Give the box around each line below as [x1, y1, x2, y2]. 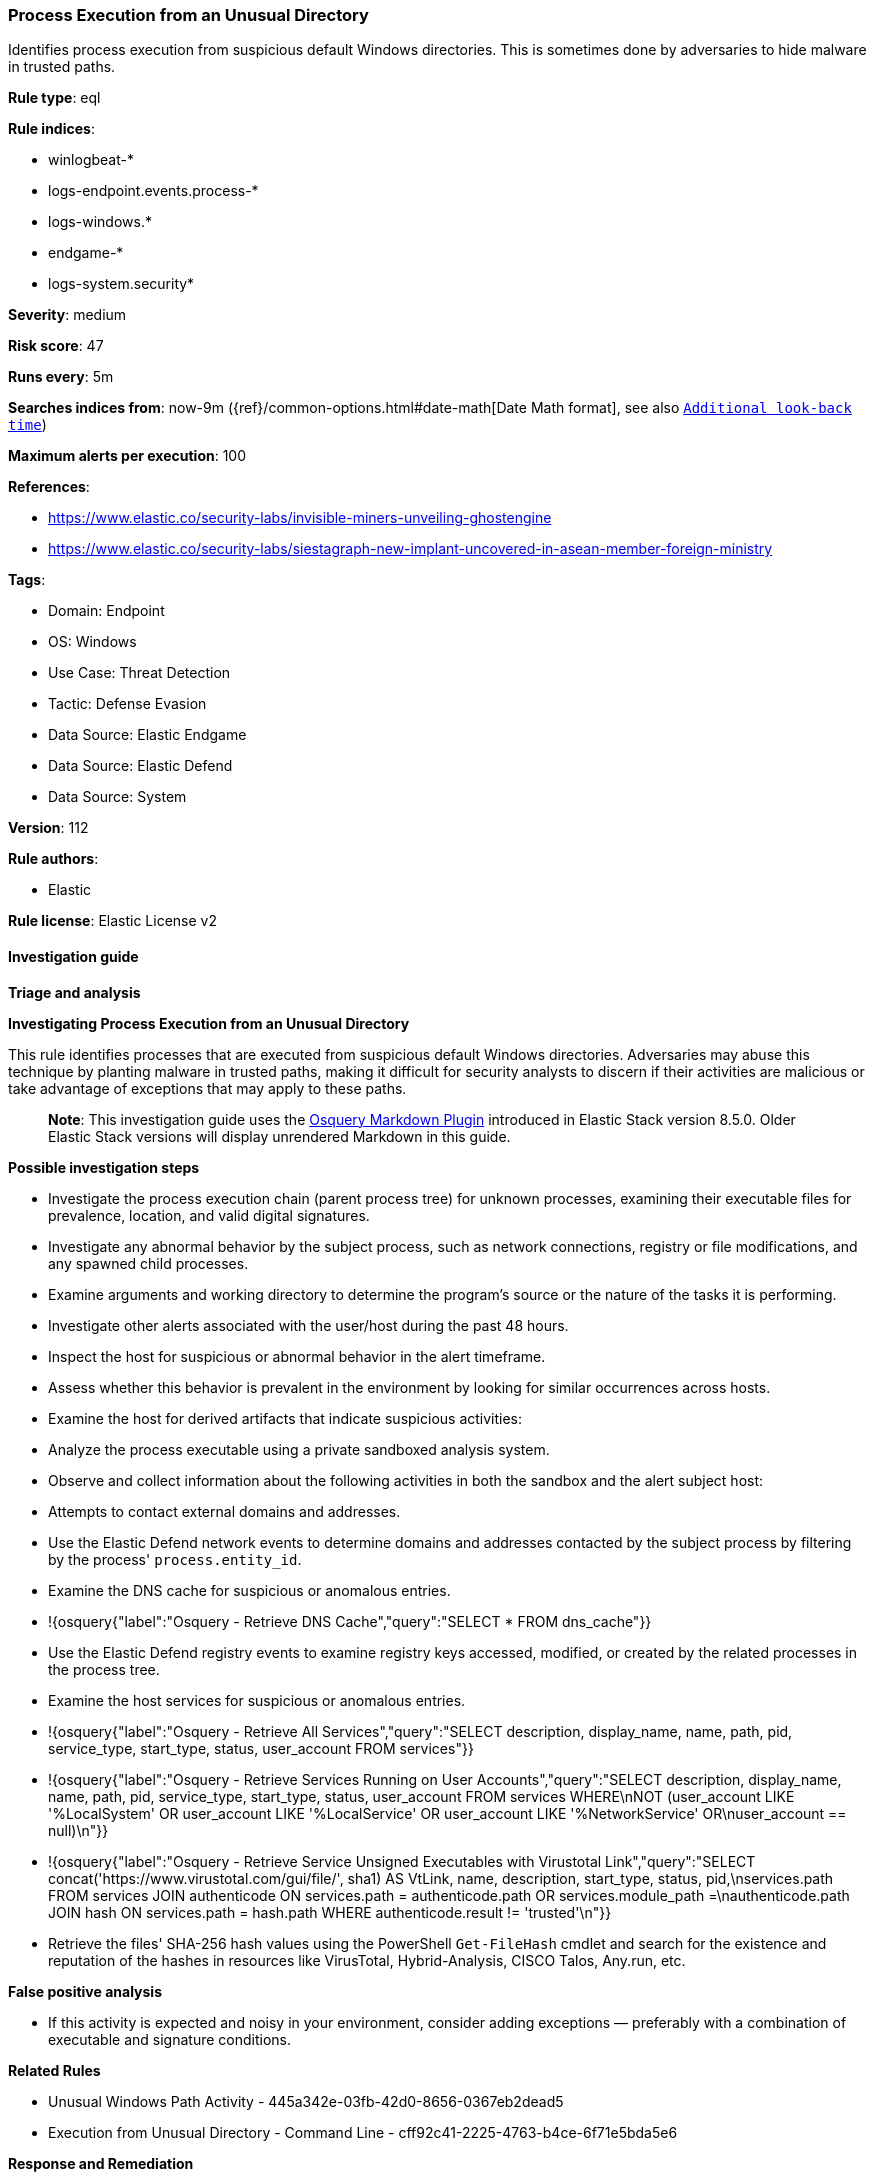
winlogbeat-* [48, 151, 134, 169]
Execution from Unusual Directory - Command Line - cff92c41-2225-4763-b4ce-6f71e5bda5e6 [48, 2123, 678, 2141]
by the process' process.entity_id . [48, 1550, 302, 1568]
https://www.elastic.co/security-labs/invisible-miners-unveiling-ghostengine [48, 509, 552, 527]
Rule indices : [8, 120, 95, 138]
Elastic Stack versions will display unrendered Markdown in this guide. [48, 1127, 511, 1145]
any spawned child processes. [48, 1254, 249, 1272]
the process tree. [48, 1660, 160, 1678]
